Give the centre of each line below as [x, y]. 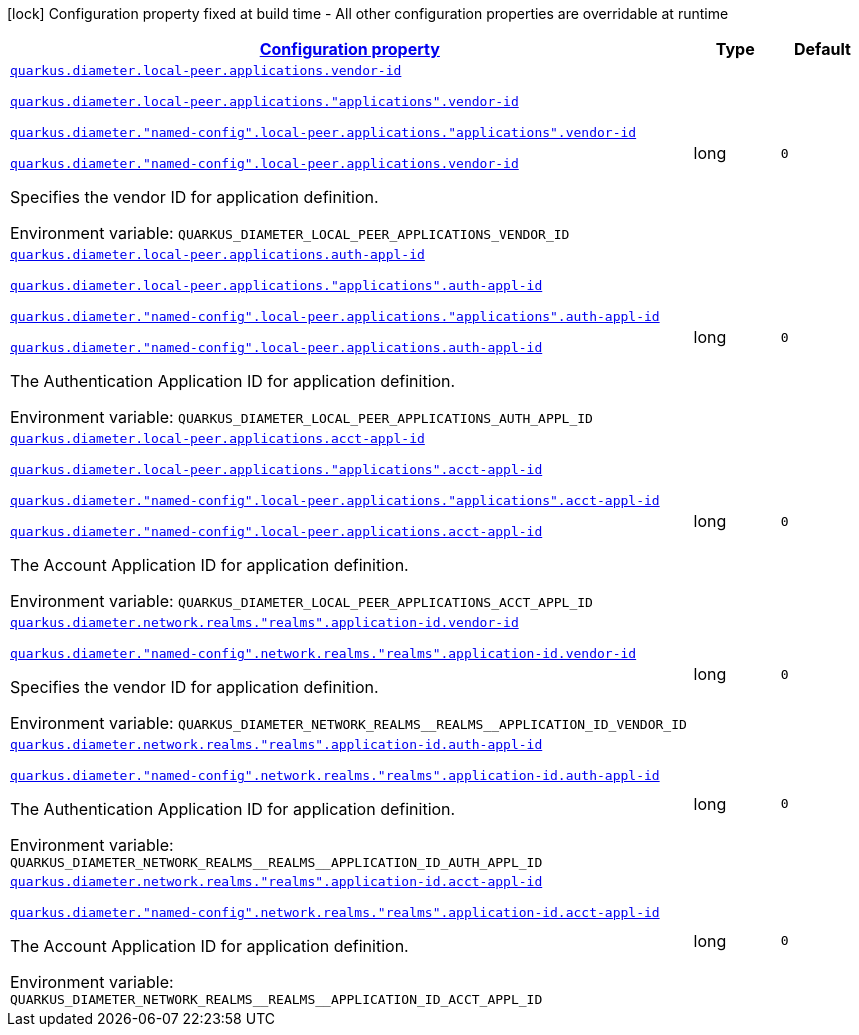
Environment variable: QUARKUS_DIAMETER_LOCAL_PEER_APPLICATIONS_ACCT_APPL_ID [301, 601]
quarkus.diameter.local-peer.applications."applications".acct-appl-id [276, 469]
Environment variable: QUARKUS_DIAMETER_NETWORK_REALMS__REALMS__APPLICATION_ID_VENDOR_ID [348, 723]
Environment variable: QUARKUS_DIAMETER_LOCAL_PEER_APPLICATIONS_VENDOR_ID [290, 233]
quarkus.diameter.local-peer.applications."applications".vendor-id [264, 101]
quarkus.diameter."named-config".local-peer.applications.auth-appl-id [276, 347]
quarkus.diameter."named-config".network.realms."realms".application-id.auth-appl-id [335, 775]
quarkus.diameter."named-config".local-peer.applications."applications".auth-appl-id [335, 316]
